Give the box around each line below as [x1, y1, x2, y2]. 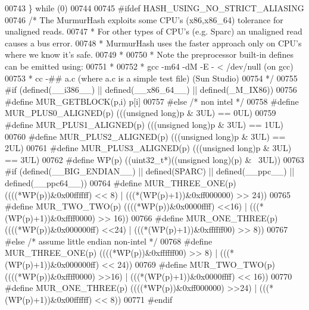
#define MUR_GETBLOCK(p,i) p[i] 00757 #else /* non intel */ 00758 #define [5, 95, 299, 107]
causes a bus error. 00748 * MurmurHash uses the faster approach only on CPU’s [5, 36, 302, 49]
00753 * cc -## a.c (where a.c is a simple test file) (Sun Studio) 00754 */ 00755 [5, 71, 298, 84]
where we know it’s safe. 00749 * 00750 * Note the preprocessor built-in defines [5, 48, 294, 61]
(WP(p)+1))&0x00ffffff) [5, 293, 92, 305]
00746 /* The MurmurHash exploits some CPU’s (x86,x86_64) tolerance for [5, 13, 283, 26]
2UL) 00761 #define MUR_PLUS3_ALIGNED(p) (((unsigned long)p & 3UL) [5, 142, 292, 154]
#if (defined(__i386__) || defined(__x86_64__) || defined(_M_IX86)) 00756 [5, 83, 297, 96]
